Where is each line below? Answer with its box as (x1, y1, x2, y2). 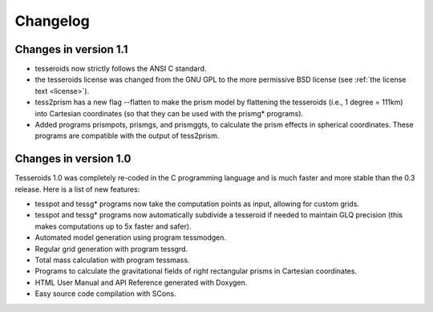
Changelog (14, 12, 90, 30)
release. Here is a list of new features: (14, 184, 140, 194)
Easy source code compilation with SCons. (34, 289, 176, 298)
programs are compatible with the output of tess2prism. (34, 131, 220, 140)
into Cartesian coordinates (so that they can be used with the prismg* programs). (34, 108, 304, 118)
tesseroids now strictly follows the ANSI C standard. (34, 64, 207, 74)
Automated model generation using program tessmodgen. (34, 233, 227, 242)
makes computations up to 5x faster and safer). (34, 221, 192, 231)
